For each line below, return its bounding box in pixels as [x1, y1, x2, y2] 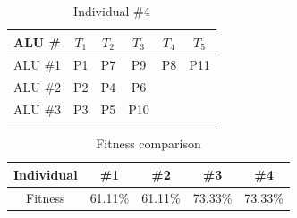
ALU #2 [13, 78, 62, 96]
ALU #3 [13, 100, 62, 119]
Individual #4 [73, 2, 150, 20]
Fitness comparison [96, 134, 201, 153]
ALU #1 [13, 55, 62, 74]
